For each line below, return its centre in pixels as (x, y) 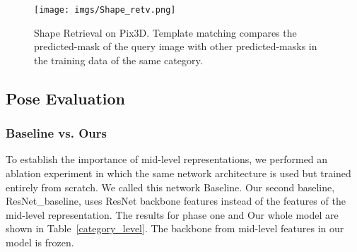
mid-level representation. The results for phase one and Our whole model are (172, 214)
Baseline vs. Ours (56, 133)
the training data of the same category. (118, 60)
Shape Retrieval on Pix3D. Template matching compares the (165, 32)
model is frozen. (40, 242)
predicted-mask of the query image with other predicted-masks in (176, 46)
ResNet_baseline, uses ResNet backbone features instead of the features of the (176, 201)
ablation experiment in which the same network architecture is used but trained (178, 173)
